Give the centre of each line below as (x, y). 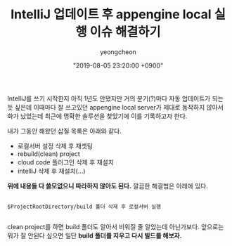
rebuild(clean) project (49, 154)
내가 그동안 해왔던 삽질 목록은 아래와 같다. (64, 131)
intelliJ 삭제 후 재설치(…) (51, 171)
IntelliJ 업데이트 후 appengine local (111, 14)
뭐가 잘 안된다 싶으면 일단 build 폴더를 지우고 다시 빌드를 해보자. (95, 235)
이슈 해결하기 (125, 32)
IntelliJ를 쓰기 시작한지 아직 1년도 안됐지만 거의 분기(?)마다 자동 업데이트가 (109, 98)
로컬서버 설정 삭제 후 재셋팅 (55, 145)
